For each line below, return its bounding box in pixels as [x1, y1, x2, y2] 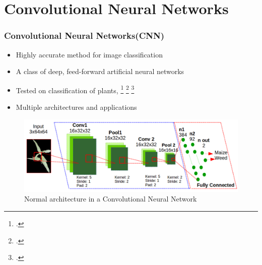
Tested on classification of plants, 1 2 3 [16, 83, 135, 95]
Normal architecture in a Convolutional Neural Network [24, 193, 197, 204]
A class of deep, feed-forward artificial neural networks [16, 66, 184, 77]
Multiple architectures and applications [16, 102, 137, 112]
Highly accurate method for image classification [16, 49, 163, 59]
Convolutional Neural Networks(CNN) [4, 29, 165, 42]
